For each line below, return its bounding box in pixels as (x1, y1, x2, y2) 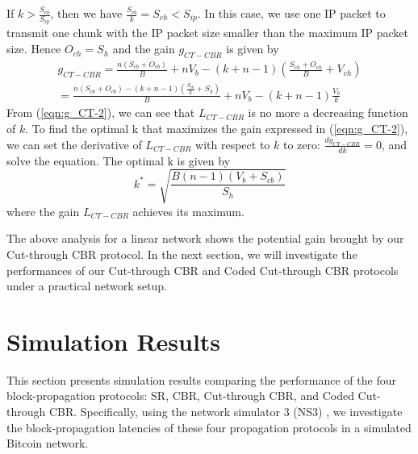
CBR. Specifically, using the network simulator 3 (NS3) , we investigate (48, 403, 403, 420)
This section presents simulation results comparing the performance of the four (6, 371, 396, 388)
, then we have (50, 5, 123, 21)
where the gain (6, 202, 80, 219)
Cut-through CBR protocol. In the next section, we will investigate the (6, 245, 357, 262)
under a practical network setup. (6, 277, 167, 294)
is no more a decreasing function (248, 104, 408, 121)
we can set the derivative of (6, 135, 142, 152)
